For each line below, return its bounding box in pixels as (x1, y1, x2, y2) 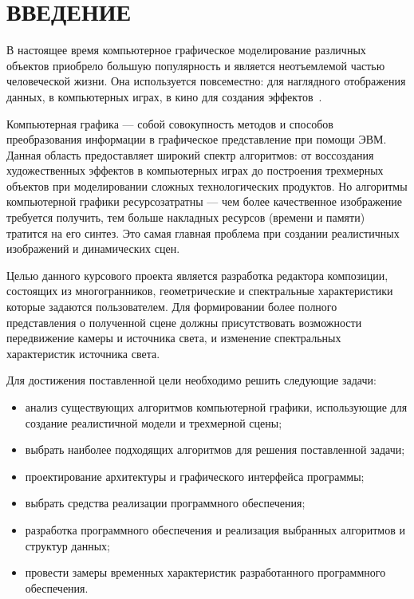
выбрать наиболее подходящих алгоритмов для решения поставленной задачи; (25, 441, 405, 458)
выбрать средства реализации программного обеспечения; (25, 495, 306, 511)
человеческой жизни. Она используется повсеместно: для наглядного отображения (6, 73, 406, 89)
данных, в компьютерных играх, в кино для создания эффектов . (6, 88, 322, 104)
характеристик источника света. (6, 345, 160, 361)
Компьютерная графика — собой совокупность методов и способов (6, 115, 333, 132)
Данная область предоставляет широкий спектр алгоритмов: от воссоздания (6, 146, 374, 163)
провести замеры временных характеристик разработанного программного (25, 564, 386, 581)
